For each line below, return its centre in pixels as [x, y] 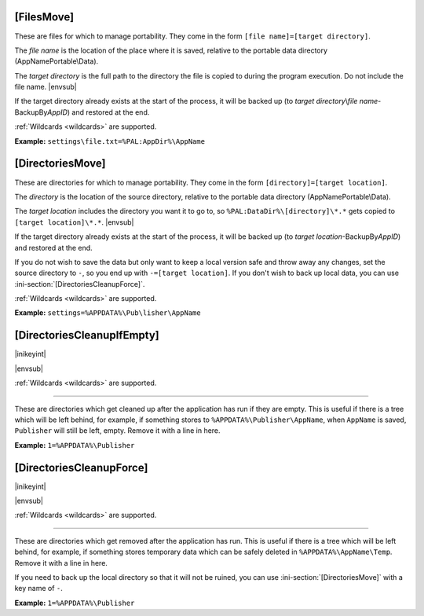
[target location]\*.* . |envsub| [74, 222]
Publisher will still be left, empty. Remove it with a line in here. [117, 431]
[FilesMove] [44, 17]
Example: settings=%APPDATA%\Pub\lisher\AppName [108, 313]
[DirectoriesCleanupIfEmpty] [87, 335]
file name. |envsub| [46, 87]
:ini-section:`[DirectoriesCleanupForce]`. [80, 284]
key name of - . [38, 588]
